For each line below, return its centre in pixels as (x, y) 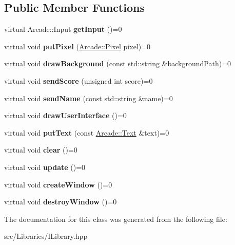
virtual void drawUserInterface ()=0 (65, 115)
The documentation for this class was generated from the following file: (116, 219)
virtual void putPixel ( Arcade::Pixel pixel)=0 (77, 46)
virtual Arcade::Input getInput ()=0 (63, 29)
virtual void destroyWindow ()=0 (61, 202)
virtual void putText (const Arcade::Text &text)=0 (87, 132)
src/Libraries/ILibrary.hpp (46, 236)
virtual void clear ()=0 (41, 150)
